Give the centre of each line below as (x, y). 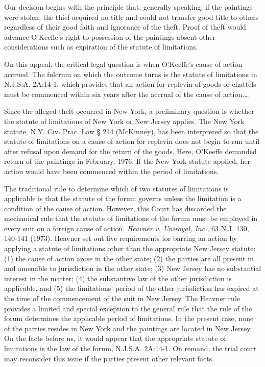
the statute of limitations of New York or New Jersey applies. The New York (124, 121)
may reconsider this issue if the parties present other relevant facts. (109, 358)
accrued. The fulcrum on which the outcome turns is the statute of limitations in (131, 74)
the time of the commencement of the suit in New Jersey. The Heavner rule (122, 298)
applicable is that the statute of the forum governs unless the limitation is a (123, 198)
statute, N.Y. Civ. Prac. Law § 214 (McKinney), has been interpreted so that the (131, 131)
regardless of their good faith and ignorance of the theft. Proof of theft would (125, 27)
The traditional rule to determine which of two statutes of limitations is (116, 188)
